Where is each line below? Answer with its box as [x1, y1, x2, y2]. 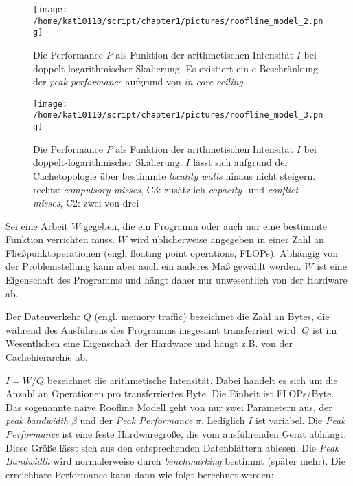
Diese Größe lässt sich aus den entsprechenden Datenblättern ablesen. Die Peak [5, 440, 339, 454]
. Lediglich [201, 413, 245, 427]
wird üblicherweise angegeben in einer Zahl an [130, 232, 324, 246]
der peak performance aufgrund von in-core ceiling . [33, 74, 246, 89]
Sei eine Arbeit [5, 218, 69, 233]
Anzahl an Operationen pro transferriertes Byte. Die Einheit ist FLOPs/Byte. [5, 386, 334, 401]
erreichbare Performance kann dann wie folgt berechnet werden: [5, 467, 274, 481]
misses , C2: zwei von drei [33, 196, 139, 210]
